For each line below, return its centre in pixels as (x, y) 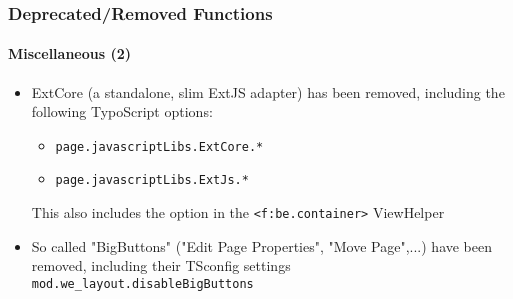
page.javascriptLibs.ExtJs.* (152, 180)
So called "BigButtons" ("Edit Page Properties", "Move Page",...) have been (262, 245)
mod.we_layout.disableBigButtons (142, 283)
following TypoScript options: (122, 111)
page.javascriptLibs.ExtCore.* (159, 146)
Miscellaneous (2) (70, 53)
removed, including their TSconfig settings (161, 265)
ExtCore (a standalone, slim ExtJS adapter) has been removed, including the (268, 91)
